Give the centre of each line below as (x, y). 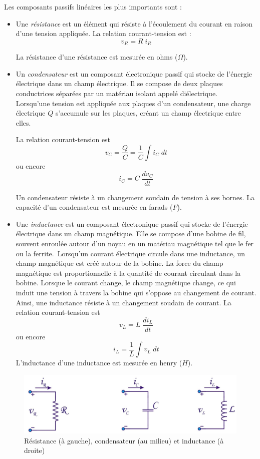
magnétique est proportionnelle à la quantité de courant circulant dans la (128, 273)
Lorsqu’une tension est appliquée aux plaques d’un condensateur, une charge (133, 103)
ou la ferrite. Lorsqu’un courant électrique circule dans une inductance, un (130, 253)
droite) (35, 450)
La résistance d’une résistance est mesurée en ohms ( (97, 57)
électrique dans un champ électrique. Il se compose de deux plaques (119, 83)
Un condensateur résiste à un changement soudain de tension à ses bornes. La (135, 197)
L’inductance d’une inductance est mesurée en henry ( (99, 363)
